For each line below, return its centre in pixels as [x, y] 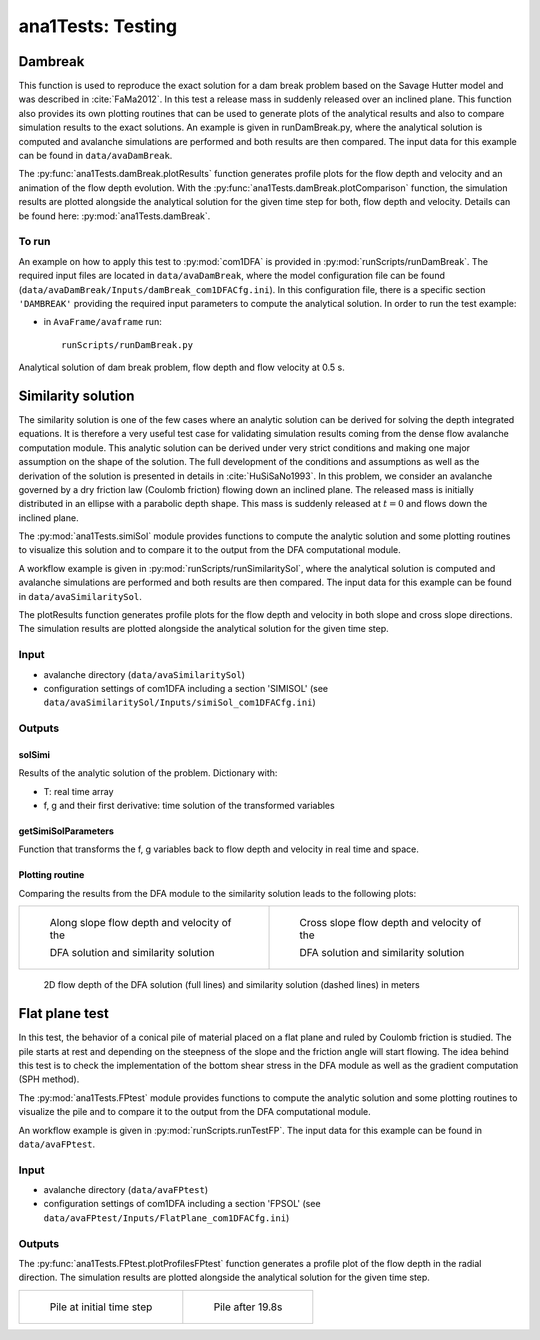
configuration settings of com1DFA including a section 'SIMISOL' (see [186, 688]
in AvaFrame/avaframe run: [102, 322]
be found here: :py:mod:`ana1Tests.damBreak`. [114, 216]
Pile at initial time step [101, 1307]
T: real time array [78, 791]
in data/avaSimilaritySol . [80, 596]
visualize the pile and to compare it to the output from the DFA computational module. [195, 1112]
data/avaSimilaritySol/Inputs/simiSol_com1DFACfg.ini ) [179, 702]
